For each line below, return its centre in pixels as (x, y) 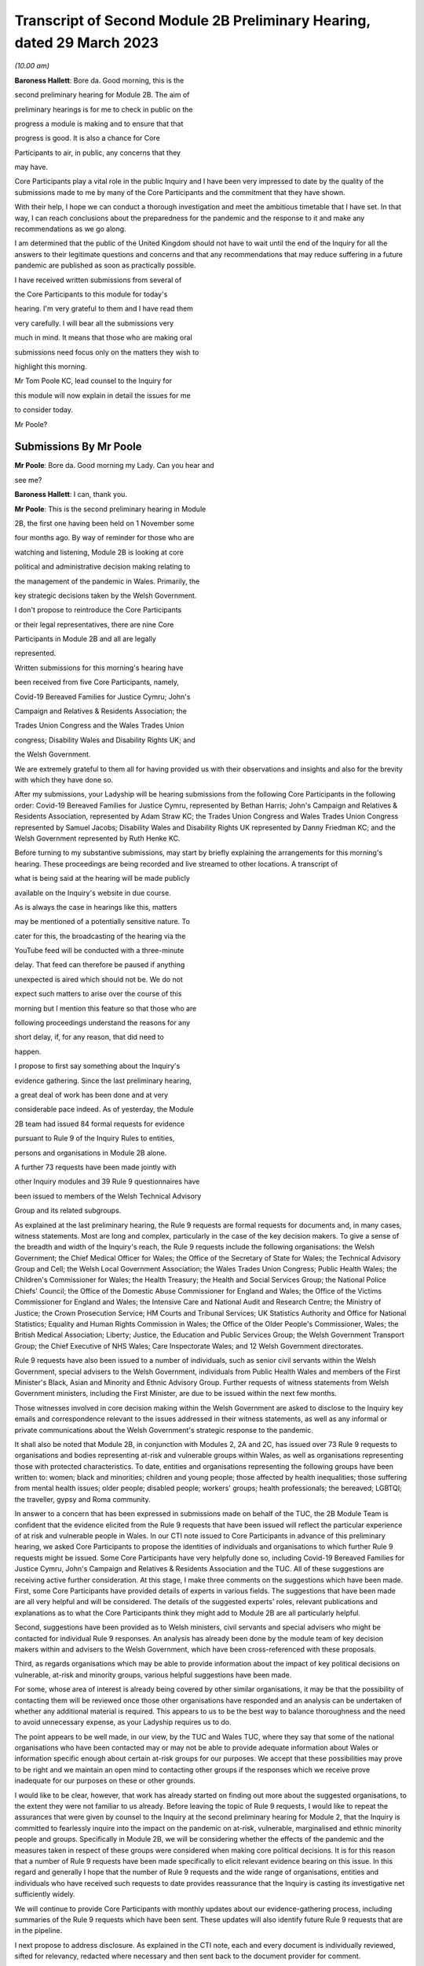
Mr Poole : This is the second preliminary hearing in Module (110, 509)
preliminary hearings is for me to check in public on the (104, 109)
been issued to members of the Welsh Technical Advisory (108, 1196)
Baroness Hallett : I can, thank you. (71, 495)
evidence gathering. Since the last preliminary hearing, (103, 1081)
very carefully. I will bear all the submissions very (94, 323)
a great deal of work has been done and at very (91, 1095)
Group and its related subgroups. (68, 1210)
